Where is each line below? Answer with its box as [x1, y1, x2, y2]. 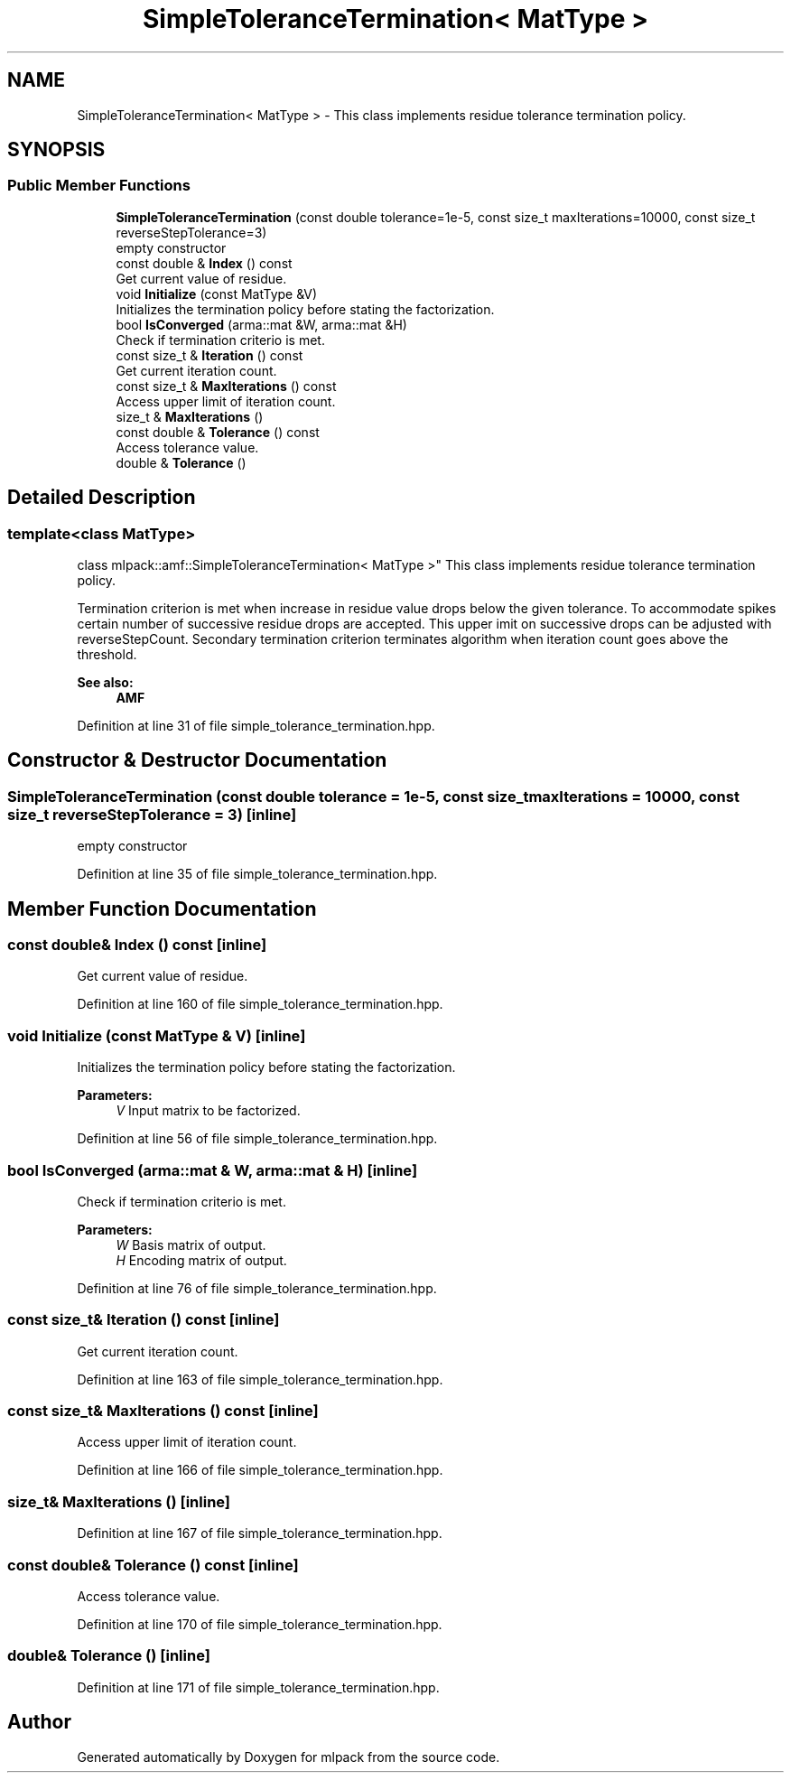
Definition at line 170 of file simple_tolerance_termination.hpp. [77, 1616, 442, 1632]
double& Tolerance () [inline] [7, 1646, 210, 1665]
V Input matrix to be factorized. [116, 1103, 301, 1119]
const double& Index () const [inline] [7, 936, 267, 955]
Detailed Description [7, 486, 196, 509]
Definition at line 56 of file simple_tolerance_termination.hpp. [77, 1131, 438, 1147]
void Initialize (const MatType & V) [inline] [7, 1026, 306, 1045]
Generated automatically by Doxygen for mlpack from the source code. [77, 1748, 500, 1765]
